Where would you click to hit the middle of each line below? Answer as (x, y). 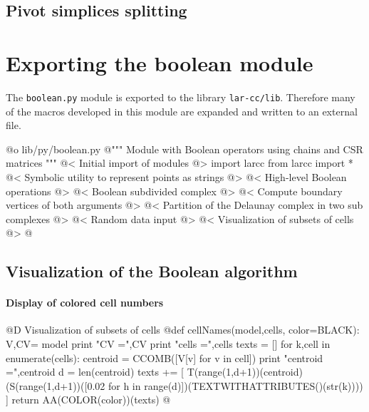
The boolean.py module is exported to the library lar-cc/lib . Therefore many (181, 97)
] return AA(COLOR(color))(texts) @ (88, 400)
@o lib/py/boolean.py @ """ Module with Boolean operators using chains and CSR (184, 149)
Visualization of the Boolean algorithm (152, 271)
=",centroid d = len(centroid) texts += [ (95, 372)
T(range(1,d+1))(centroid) (245, 372)
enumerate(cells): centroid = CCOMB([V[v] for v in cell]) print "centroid (165, 357)
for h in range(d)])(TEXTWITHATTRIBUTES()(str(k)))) (235, 385)
